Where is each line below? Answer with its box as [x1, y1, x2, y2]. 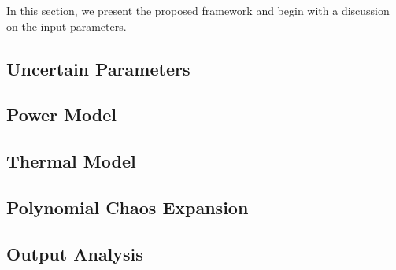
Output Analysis [6, 241, 143, 265]
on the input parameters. [6, 17, 127, 34]
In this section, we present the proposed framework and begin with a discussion [6, 2, 390, 18]
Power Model [6, 102, 117, 127]
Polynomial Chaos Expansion [6, 194, 249, 219]
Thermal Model [6, 149, 136, 173]
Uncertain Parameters [6, 56, 191, 80]
